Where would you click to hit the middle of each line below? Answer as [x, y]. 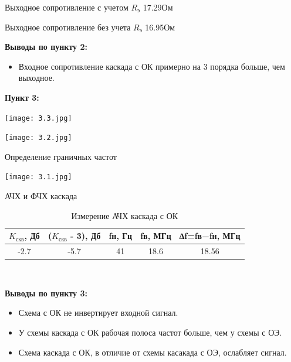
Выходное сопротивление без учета [68, 27]
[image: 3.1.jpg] [38, 177]
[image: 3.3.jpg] [38, 118]
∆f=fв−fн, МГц [210, 236]
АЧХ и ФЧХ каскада [41, 196]
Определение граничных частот [61, 156]
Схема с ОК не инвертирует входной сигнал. [98, 313]
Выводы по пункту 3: [46, 293]
